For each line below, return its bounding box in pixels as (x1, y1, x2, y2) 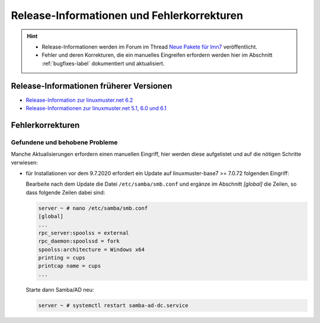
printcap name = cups (38, 263, 101, 269)
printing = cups (38, 254, 86, 261)
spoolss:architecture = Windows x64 (38, 246, 145, 253)
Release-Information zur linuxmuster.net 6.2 (25, 96, 133, 104)
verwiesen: (11, 159, 39, 166)
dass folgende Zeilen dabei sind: (25, 189, 105, 196)
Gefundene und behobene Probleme (11, 138, 118, 146)
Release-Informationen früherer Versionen (11, 80, 172, 91)
